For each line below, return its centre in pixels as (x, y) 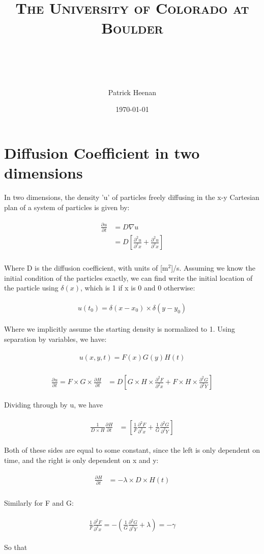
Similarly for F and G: (39, 503)
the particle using (31, 288)
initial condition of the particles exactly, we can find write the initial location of (128, 278)
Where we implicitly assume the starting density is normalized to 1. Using (120, 328)
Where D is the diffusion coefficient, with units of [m (86, 268)
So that (16, 547)
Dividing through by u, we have (53, 405)
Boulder (132, 28)
